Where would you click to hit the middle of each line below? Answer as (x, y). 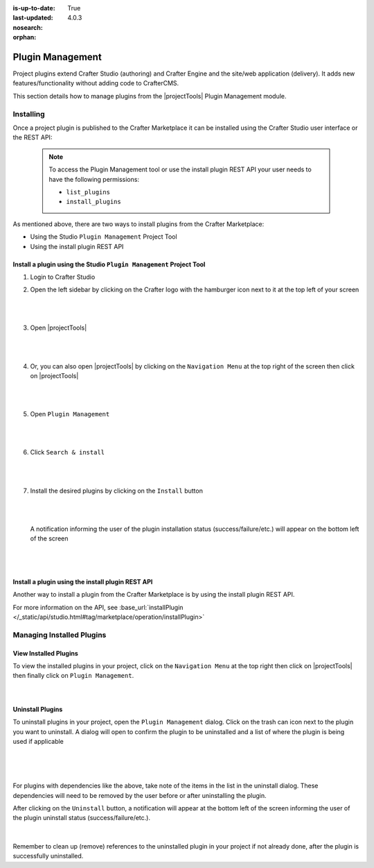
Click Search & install (68, 452)
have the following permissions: (94, 179)
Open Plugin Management (70, 414)
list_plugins (88, 192)
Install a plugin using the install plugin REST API (83, 581)
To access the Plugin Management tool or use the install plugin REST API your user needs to (180, 169)
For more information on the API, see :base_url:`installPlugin (98, 607)
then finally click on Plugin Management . (73, 676)
